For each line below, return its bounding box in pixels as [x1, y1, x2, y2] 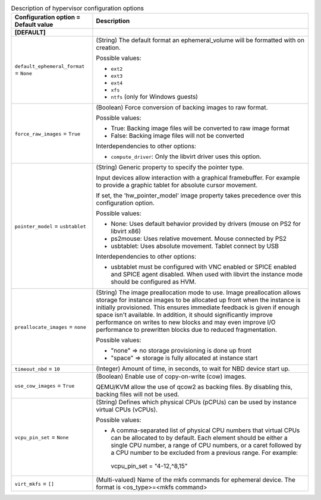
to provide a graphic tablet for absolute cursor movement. [96, 181, 258, 190]
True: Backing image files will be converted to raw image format [111, 124, 289, 133]
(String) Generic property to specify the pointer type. [96, 163, 244, 172]
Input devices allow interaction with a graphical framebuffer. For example [96, 174, 300, 182]
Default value [14, 21, 53, 29]
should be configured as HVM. [111, 278, 196, 286]
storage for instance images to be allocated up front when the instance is [96, 296, 301, 304]
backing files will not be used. [96, 390, 180, 398]
